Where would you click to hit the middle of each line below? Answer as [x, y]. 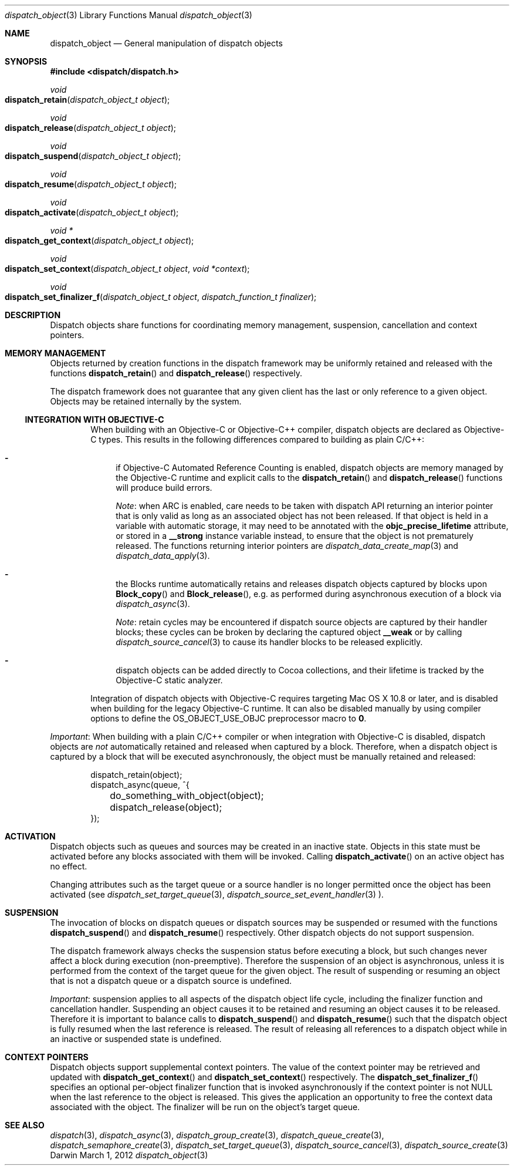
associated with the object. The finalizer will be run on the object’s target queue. [205, 1107]
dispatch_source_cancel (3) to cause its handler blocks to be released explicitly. [269, 642]
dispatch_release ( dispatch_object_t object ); [91, 128]
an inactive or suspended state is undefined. [136, 1039]
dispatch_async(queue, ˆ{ [140, 785]
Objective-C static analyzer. [169, 680]
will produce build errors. [164, 488]
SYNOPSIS [26, 61]
